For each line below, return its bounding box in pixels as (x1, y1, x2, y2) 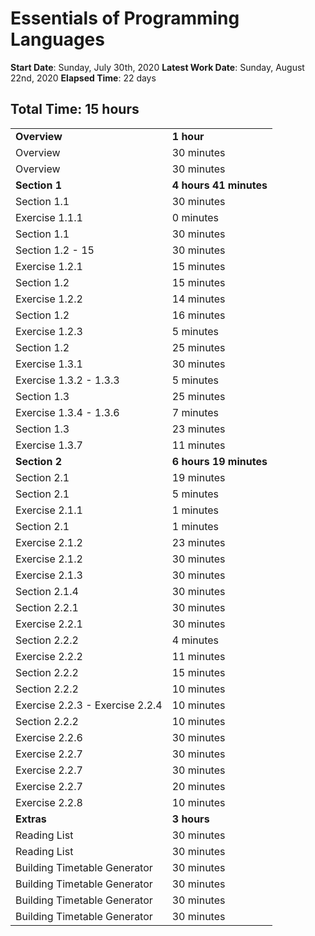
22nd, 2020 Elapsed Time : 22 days (10, 72, 157, 84)
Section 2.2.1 (15, 600, 79, 614)
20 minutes (171, 779, 226, 793)
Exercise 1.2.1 (15, 259, 83, 273)
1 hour (171, 129, 205, 143)
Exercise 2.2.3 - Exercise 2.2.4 (15, 698, 163, 712)
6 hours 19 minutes (171, 454, 268, 468)
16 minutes (171, 308, 226, 322)
